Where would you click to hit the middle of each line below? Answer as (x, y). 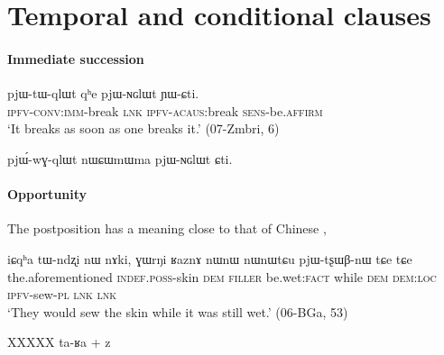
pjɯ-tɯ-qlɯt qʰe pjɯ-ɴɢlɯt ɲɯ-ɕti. (103, 93)
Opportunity (47, 194)
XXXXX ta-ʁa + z (59, 342)
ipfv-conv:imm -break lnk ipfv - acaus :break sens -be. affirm (165, 110)
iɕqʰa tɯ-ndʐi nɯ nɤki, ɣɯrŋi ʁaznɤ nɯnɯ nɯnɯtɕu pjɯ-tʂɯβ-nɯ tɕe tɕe (210, 258)
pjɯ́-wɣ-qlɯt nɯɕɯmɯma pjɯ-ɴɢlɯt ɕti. (120, 158)
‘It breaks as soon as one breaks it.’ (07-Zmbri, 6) (143, 128)
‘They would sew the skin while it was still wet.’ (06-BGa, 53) (178, 311)
